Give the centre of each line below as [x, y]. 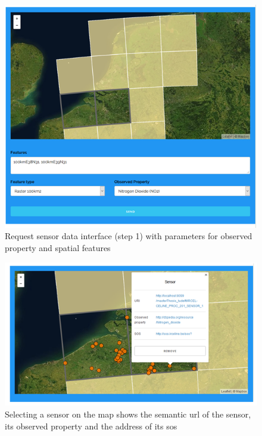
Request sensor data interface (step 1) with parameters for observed [129, 236]
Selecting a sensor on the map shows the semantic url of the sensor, [128, 414]
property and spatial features [58, 247]
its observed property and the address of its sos [91, 426]
